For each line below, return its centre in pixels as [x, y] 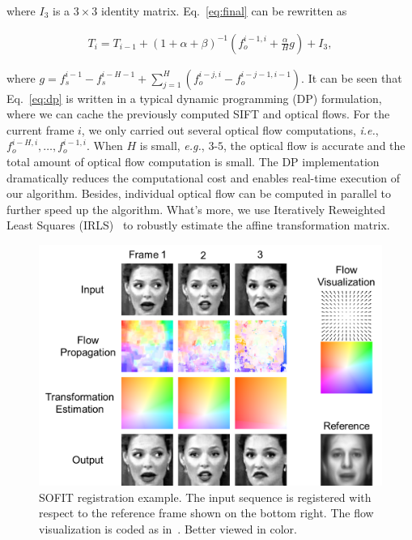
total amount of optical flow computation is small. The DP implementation [193, 161]
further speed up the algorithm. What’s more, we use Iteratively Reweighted [196, 209]
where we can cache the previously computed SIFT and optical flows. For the [198, 114]
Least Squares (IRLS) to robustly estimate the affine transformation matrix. [198, 225]
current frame [40, 129]
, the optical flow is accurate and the [314, 146]
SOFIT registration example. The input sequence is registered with [205, 497]
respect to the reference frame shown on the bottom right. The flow [206, 513]
